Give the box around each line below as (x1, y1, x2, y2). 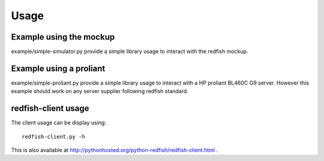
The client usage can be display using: (11, 119, 106, 126)
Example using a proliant (11, 63, 106, 73)
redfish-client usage (11, 103, 89, 114)
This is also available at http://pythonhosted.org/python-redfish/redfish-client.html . (11, 147, 218, 154)
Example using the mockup (11, 32, 115, 42)
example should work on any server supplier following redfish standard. (11, 88, 188, 95)
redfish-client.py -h (22, 133, 85, 140)
